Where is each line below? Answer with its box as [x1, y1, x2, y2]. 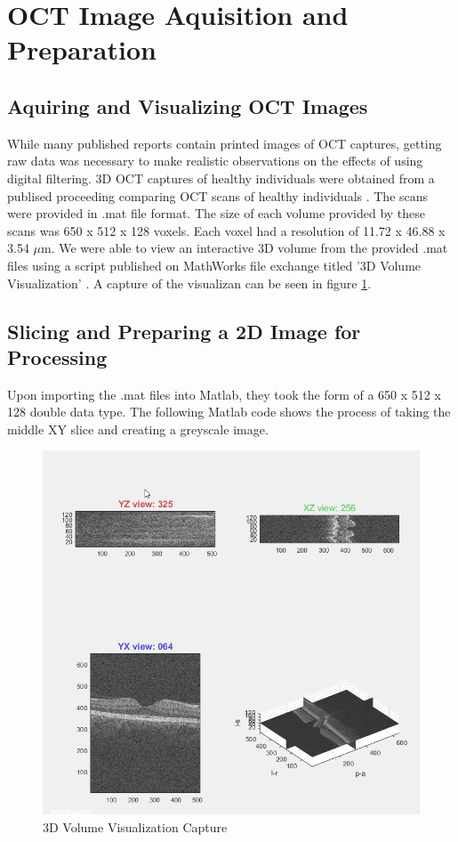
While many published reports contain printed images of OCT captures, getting [7, 134, 442, 152]
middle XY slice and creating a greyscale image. [7, 419, 269, 438]
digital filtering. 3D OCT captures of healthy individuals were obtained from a [7, 168, 435, 187]
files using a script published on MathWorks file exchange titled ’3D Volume [7, 255, 422, 274]
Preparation [7, 31, 157, 68]
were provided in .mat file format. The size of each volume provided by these [7, 204, 426, 223]
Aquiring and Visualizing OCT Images [7, 92, 368, 119]
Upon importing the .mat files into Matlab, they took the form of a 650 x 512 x [7, 385, 441, 403]
